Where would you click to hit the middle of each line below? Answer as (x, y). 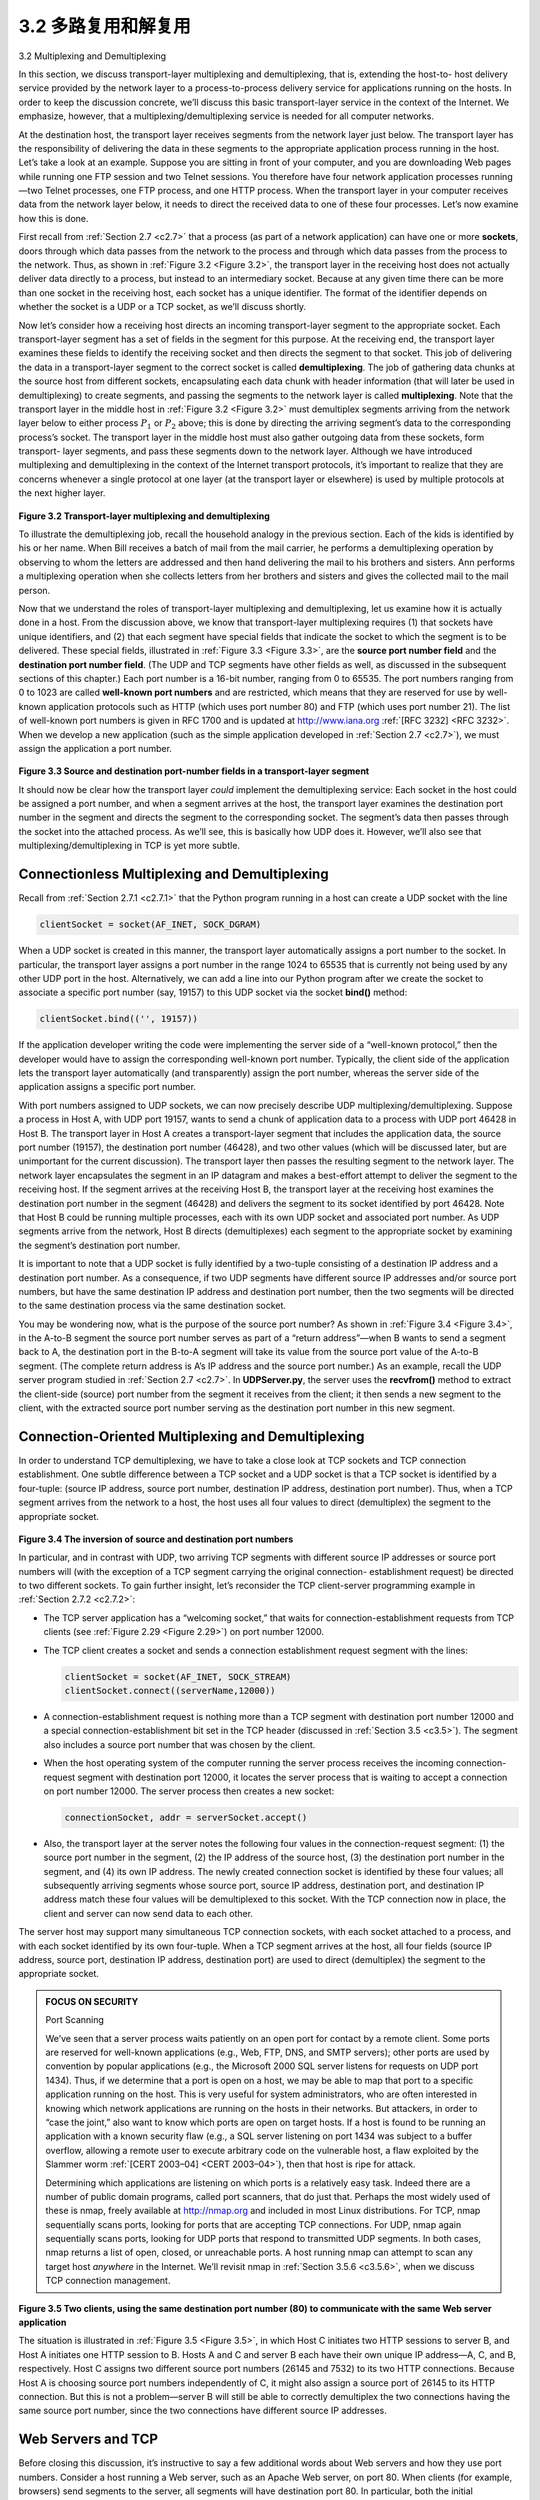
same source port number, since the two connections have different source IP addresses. (202, 2411)
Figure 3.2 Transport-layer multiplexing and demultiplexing (144, 516)
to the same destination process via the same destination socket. (152, 1306)
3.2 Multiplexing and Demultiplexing (92, 56)
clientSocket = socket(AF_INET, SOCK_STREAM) (178, 1676)
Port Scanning (75, 2020)
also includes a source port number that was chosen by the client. (179, 1744)
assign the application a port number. (95, 748)
